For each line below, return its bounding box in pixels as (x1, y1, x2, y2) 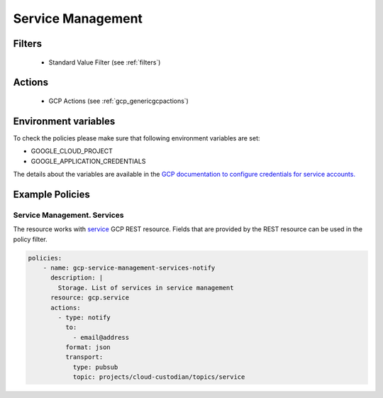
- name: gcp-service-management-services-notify (43, 263, 216, 272)
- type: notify (57, 313, 111, 321)
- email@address (72, 333, 130, 341)
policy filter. (13, 235, 48, 243)
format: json (65, 343, 111, 351)
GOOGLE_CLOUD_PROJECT (30, 147, 113, 155)
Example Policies (13, 188, 90, 200)
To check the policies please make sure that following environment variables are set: (13, 133, 260, 142)
